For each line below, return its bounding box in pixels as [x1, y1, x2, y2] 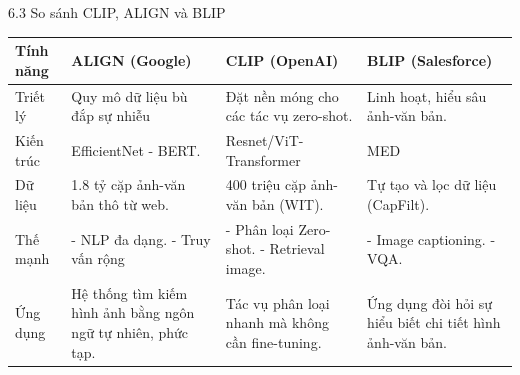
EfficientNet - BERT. [71, 139, 201, 160]
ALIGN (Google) [71, 49, 192, 70]
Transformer [225, 149, 301, 170]
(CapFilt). [367, 194, 430, 214]
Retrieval [269, 238, 325, 259]
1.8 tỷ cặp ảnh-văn [71, 174, 186, 195]
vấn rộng [71, 248, 125, 269]
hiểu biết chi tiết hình [367, 312, 501, 333]
